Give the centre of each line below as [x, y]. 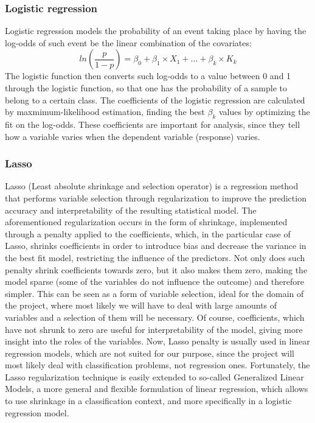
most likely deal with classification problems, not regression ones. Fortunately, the [157, 365]
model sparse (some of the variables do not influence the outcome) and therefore [154, 281]
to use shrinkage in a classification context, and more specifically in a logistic [148, 401]
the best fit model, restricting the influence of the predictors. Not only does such [155, 257]
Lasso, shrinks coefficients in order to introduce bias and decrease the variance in [156, 246]
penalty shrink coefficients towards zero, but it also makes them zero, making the [156, 269]
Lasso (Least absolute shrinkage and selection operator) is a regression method [152, 186]
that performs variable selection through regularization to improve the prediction [156, 198]
